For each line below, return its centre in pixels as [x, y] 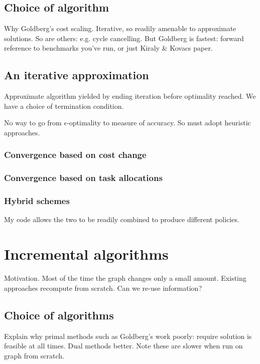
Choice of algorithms [59, 315]
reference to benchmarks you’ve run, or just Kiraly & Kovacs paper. [108, 48]
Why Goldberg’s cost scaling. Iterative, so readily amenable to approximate [120, 28]
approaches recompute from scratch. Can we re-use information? [103, 288]
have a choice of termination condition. [64, 106]
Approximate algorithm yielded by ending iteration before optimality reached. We [130, 96]
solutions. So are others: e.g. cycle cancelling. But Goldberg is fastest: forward [124, 38]
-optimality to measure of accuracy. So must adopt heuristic [159, 123]
